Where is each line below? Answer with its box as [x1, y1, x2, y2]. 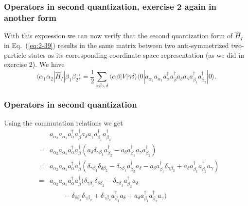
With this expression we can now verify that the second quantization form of [4, 31, 233, 41]
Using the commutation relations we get [4, 117, 123, 127]
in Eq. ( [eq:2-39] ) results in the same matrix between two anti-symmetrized [4, 40, 229, 50]
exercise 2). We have [4, 59, 65, 69]
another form [4, 11, 56, 23]
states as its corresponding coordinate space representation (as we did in [28, 49, 244, 60]
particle [4, 49, 26, 60]
